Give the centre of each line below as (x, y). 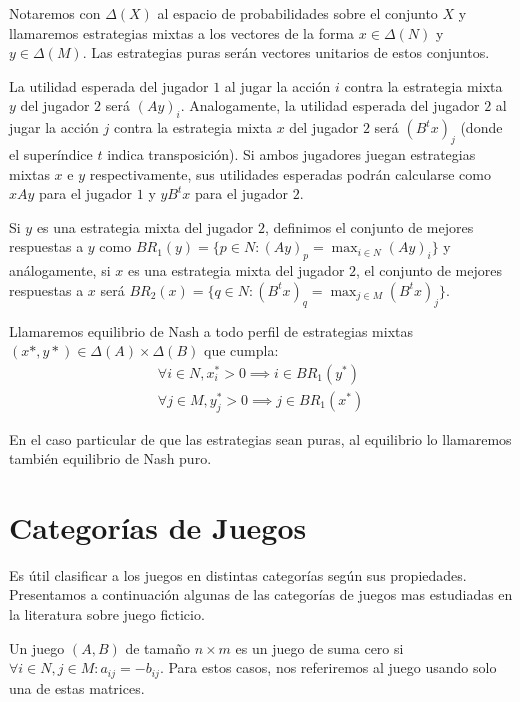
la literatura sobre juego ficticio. (107, 614)
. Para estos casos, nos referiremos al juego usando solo (328, 667)
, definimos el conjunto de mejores (369, 226)
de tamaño (157, 647)
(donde (481, 127)
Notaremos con (55, 13)
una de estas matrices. (77, 687)
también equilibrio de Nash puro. (110, 458)
